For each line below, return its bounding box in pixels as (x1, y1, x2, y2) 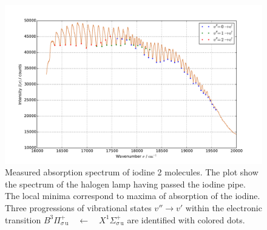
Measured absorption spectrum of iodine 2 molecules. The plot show (5, 166, 259, 178)
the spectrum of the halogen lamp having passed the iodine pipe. (5, 177, 246, 190)
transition (5, 213, 41, 226)
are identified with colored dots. (127, 213, 245, 226)
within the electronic (185, 201, 262, 214)
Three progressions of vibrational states (5, 201, 152, 214)
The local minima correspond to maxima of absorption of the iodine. (5, 189, 260, 202)
